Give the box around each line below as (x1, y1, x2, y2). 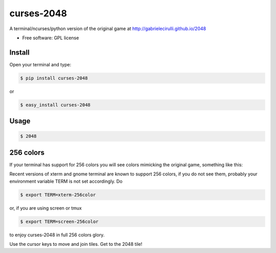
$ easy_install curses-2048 (20, 102, 90, 108)
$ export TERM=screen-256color (20, 218, 99, 224)
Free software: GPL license (22, 35, 79, 41)
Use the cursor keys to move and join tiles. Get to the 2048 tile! (9, 241, 143, 247)
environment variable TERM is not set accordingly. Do (9, 178, 123, 184)
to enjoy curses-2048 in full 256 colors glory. (9, 232, 105, 238)
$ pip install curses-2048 (20, 75, 88, 81)
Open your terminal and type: (9, 61, 72, 67)
